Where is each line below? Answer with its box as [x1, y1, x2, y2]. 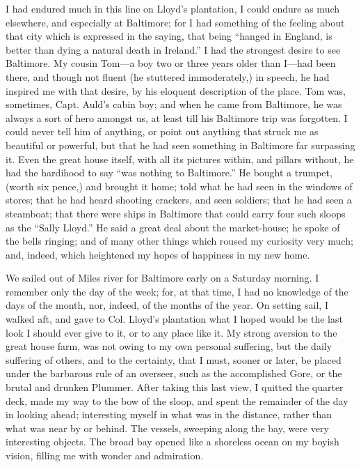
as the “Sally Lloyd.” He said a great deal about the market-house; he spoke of [6, 220, 340, 234]
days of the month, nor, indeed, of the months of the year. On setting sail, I [6, 298, 328, 312]
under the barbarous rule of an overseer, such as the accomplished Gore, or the [6, 366, 342, 381]
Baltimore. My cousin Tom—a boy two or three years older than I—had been [6, 56, 336, 70]
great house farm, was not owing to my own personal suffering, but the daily [6, 339, 332, 353]
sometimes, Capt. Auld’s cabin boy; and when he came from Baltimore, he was [6, 97, 342, 112]
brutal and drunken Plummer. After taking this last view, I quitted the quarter [6, 380, 344, 395]
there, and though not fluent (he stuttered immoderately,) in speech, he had [6, 69, 330, 84]
